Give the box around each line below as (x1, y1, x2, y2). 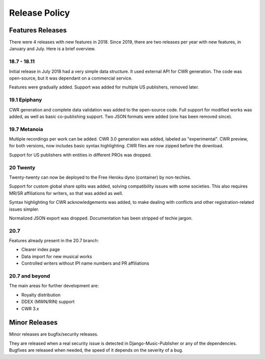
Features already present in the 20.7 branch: (9, 238, 99, 244)
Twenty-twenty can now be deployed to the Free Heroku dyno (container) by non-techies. (9, 174, 191, 180)
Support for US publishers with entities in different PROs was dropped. (9, 152, 152, 158)
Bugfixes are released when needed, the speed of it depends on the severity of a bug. (9, 347, 184, 353)
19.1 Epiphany (9, 96, 42, 103)
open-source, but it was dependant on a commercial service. (9, 75, 132, 81)
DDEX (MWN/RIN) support (21, 299, 75, 304)
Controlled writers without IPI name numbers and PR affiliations (21, 260, 150, 266)
